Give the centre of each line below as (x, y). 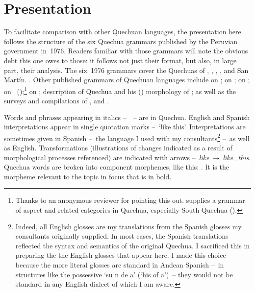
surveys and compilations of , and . (57, 100)
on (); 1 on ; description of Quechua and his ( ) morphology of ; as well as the (120, 90)
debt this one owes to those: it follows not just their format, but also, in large (120, 60)
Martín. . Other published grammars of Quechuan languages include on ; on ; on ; (127, 80)
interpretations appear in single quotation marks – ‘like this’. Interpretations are (125, 127)
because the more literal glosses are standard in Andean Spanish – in (120, 264)
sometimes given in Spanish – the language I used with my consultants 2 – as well (127, 137)
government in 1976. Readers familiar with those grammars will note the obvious (126, 51)
